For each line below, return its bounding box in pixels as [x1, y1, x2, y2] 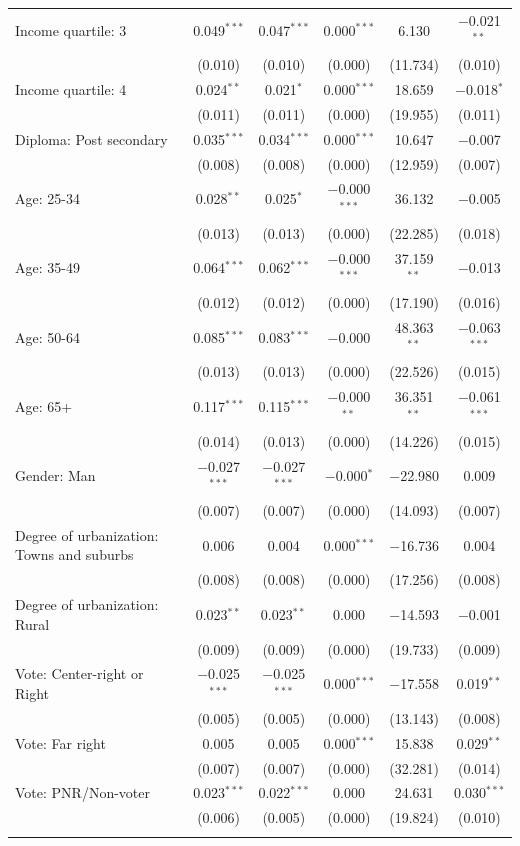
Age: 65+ [15, 396, 73, 417]
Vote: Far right [15, 732, 106, 753]
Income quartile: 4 [15, 79, 127, 100]
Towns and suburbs [15, 544, 134, 565]
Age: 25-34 [15, 188, 80, 209]
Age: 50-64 [15, 326, 80, 347]
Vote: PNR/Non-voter [15, 782, 150, 803]
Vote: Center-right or [15, 663, 144, 684]
